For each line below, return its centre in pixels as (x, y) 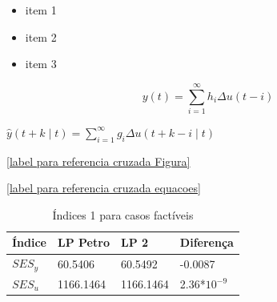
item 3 (41, 64)
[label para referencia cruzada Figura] (98, 161)
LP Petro (84, 242)
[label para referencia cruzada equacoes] (104, 188)
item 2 (41, 36)
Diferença (207, 242)
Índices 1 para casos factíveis (123, 214)
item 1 (41, 10)
